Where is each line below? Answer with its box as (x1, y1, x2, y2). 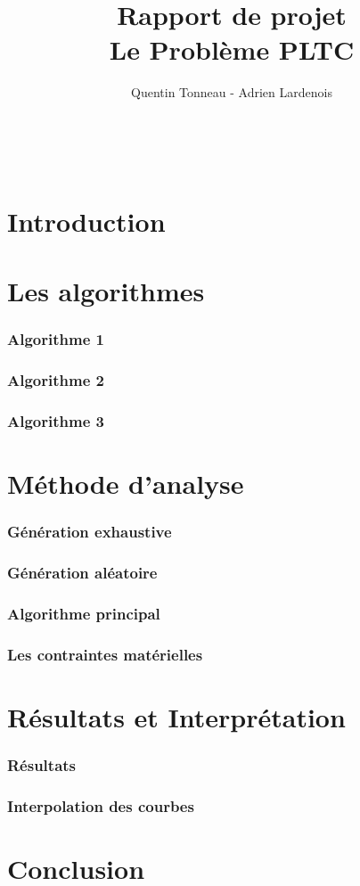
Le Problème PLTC (109, 31, 355, 68)
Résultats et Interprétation (7, 698, 346, 734)
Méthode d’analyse (7, 464, 244, 501)
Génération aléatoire (7, 561, 158, 583)
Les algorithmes (7, 273, 205, 309)
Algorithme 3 (7, 409, 104, 431)
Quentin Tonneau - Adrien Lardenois (131, 83, 332, 102)
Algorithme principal (7, 602, 160, 624)
